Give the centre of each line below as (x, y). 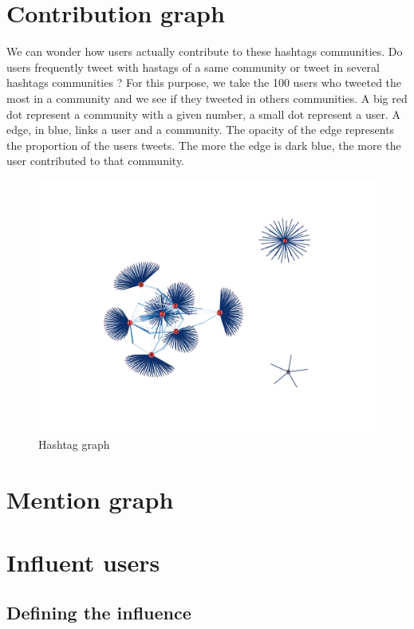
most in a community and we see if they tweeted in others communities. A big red (207, 98)
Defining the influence (99, 613)
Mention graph (90, 499)
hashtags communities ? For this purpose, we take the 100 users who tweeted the (204, 83)
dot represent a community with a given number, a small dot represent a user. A (204, 114)
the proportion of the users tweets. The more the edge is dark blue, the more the (204, 145)
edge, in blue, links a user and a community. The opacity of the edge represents (201, 130)
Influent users (83, 562)
